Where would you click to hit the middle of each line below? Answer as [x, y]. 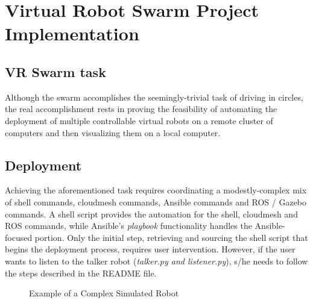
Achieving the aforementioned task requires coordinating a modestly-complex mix [156, 190]
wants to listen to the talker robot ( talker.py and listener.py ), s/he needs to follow [156, 261]
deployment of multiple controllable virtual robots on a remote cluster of [139, 120]
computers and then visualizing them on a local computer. [113, 132]
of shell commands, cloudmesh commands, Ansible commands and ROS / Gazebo [156, 201]
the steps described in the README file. [81, 273]
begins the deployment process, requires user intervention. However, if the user [150, 249]
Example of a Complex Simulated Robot [104, 293]
